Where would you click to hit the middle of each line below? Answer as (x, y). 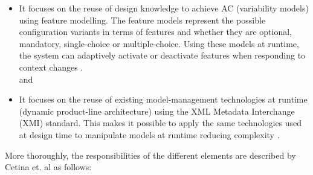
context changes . (51, 67)
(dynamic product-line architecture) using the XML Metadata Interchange (157, 111)
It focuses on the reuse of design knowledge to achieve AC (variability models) (164, 8)
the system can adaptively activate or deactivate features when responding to (162, 55)
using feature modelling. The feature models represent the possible (142, 20)
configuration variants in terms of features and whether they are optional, (156, 32)
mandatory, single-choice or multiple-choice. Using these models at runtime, (159, 43)
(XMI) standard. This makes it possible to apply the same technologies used (160, 123)
